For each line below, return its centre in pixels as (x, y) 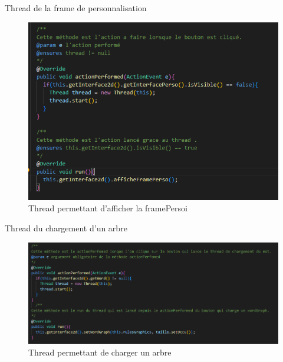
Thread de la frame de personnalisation (76, 8)
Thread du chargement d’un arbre (66, 228)
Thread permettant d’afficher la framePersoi (108, 208)
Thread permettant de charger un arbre (100, 352)
